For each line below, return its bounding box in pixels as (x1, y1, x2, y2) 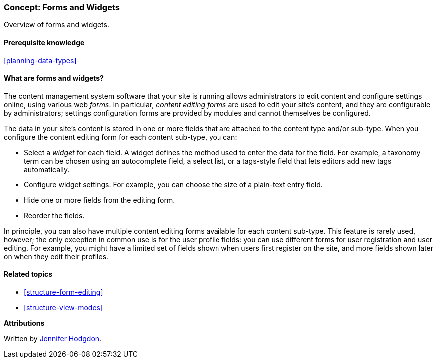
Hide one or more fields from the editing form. (24, 195, 175, 204)
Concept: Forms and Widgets (4, 2, 120, 12)
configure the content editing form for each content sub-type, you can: (4, 132, 237, 141)
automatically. (24, 165, 70, 174)
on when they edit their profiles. (4, 252, 109, 261)
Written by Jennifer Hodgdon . (4, 334, 102, 343)
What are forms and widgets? (4, 74, 104, 83)
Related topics (4, 270, 53, 279)
